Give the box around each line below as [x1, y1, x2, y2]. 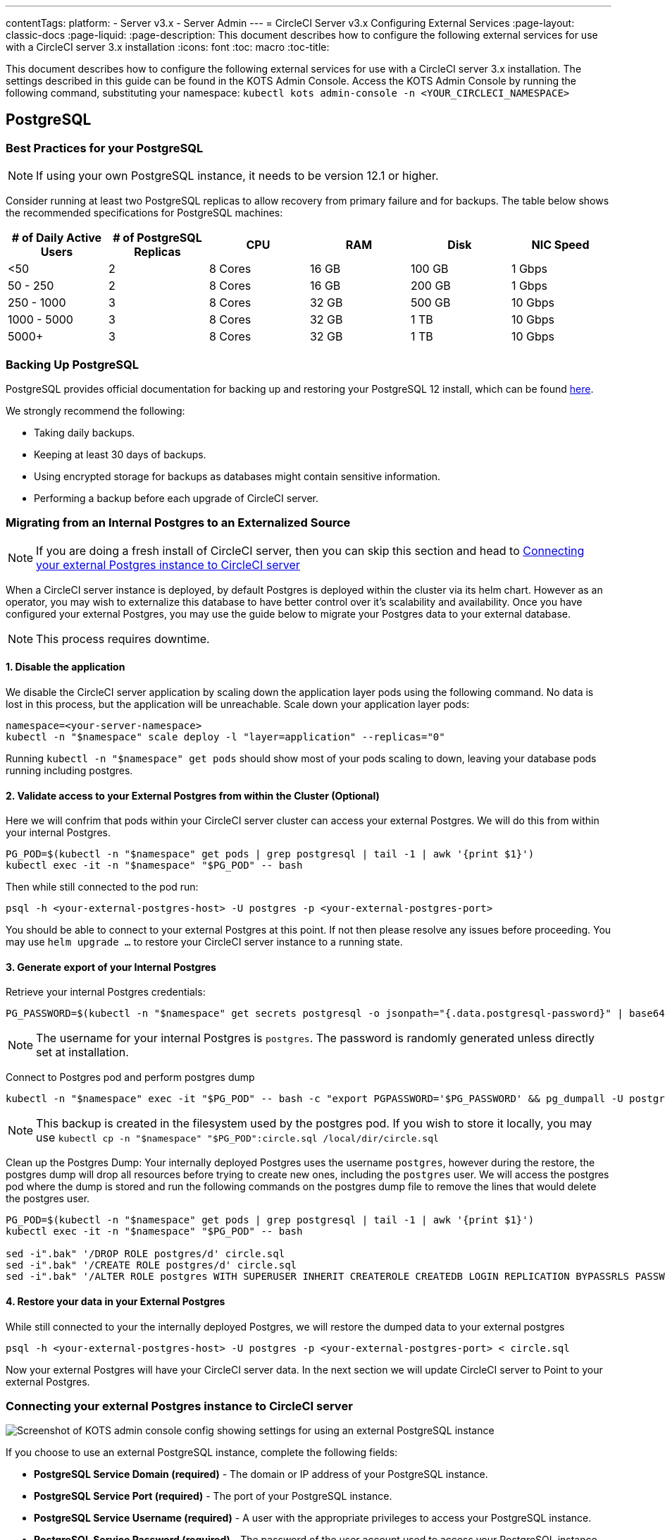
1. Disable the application [6, 661, 125, 673]
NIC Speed [531, 238, 590, 252]
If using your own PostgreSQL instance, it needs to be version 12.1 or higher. [36, 169, 439, 183]
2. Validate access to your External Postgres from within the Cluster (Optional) [6, 789, 380, 802]
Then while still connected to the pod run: [6, 881, 199, 893]
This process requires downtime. [36, 631, 210, 646]
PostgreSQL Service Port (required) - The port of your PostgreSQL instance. [34, 1490, 392, 1503]
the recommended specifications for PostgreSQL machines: [6, 207, 283, 219]
